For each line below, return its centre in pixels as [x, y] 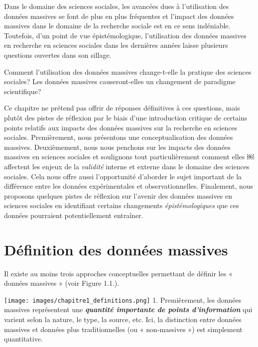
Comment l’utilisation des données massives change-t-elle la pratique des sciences [128, 71]
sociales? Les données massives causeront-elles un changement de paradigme [120, 81]
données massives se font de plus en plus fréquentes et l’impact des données [119, 16]
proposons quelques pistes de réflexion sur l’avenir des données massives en [118, 195]
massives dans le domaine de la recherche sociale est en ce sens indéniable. [117, 26]
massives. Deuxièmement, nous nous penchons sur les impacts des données [117, 147]
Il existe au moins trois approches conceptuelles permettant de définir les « [118, 273]
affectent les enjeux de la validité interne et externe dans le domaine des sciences [127, 166]
